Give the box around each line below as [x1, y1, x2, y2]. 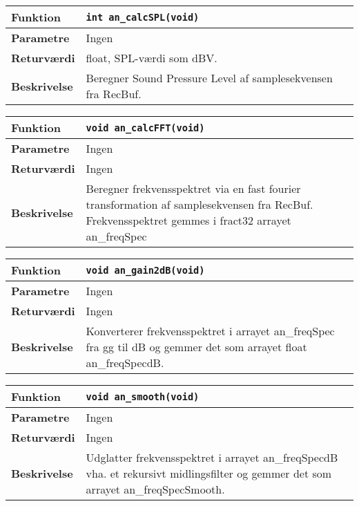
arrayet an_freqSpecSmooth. [86, 481, 225, 497]
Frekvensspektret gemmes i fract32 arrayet [86, 212, 291, 228]
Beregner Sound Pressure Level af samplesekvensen [86, 70, 333, 86]
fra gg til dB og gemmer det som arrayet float [86, 339, 307, 355]
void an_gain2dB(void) [86, 264, 205, 276]
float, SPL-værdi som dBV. [86, 50, 217, 66]
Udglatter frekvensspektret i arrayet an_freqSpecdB [86, 449, 338, 465]
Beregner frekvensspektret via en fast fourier [86, 180, 301, 196]
